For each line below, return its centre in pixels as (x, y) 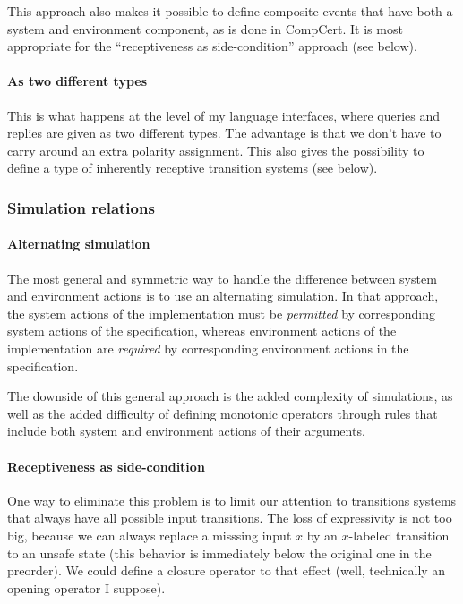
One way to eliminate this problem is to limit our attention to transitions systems (232, 500)
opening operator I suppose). (86, 587)
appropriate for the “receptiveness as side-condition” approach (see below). (212, 46)
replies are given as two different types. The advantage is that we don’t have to (224, 133)
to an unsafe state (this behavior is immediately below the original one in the (219, 553)
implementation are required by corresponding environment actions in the (208, 348)
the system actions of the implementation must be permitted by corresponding (221, 313)
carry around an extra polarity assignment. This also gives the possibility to (216, 150)
